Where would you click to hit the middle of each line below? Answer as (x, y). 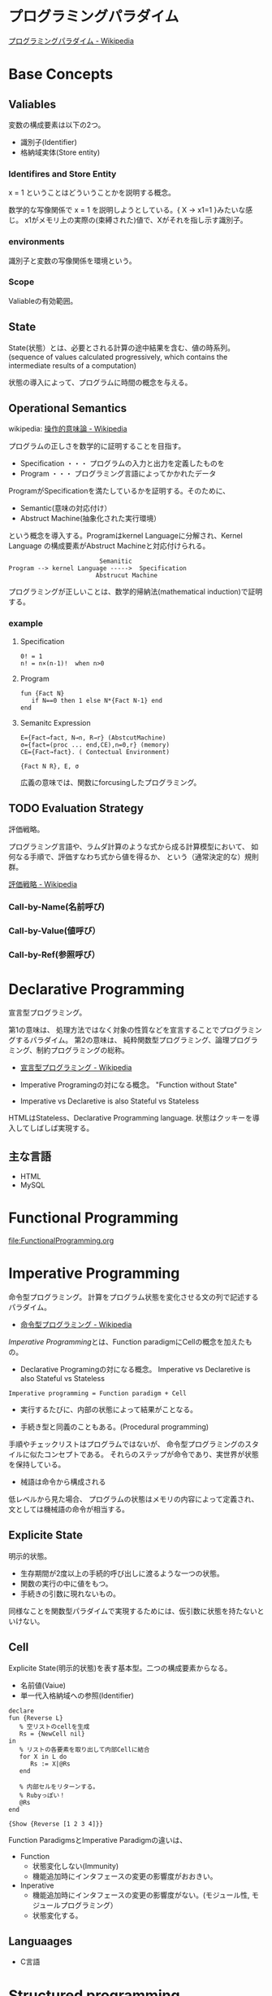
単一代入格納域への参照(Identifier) (77, 1696)
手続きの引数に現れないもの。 (70, 1594)
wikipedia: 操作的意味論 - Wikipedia (68, 429)
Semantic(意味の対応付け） (66, 508)
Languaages (41, 1941)
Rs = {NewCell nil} (52, 1734)
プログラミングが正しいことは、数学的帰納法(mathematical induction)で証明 (135, 592)
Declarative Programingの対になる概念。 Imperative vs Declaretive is (135, 1369)
